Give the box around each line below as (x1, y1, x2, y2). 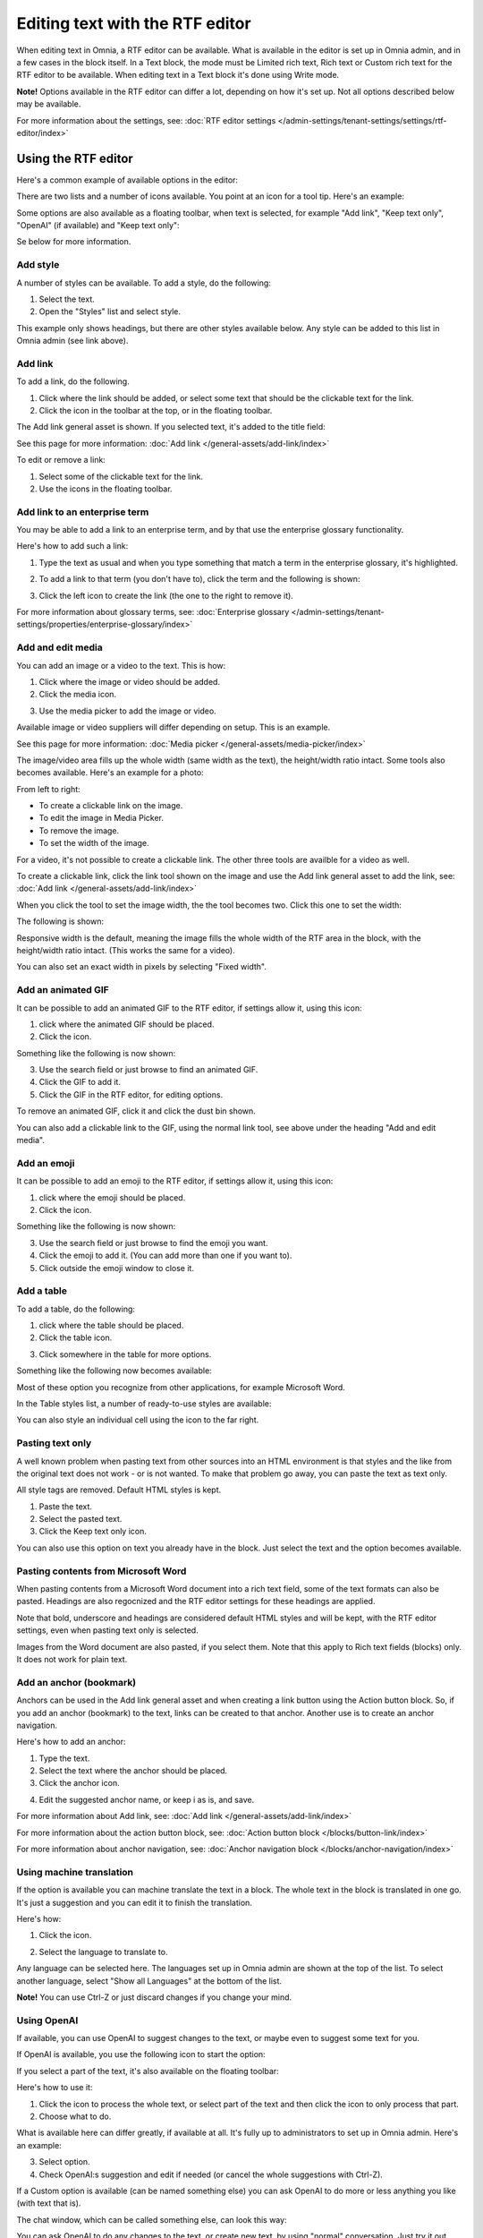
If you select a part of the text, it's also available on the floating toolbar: (16, 2065, 279, 2076)
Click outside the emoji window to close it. (38, 1262, 194, 1273)
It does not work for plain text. (16, 1653, 128, 1664)
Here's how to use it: (16, 2082, 93, 2093)
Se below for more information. (16, 236, 131, 247)
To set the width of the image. (38, 838, 149, 849)
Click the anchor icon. (38, 1778, 120, 1789)
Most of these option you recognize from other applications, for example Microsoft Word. (16, 1381, 346, 1392)
